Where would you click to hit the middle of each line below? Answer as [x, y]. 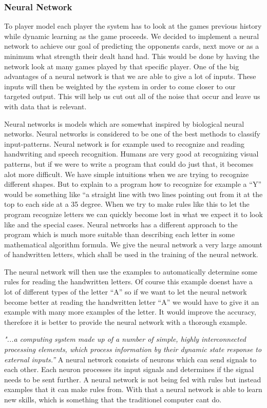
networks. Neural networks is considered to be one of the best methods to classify [132, 134]
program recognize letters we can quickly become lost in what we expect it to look [133, 214]
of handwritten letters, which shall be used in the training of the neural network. [131, 254]
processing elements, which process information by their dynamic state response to [133, 349]
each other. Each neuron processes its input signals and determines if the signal [129, 369]
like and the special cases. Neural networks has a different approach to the [121, 224]
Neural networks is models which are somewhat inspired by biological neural [124, 123]
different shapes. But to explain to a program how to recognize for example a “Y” [133, 184]
